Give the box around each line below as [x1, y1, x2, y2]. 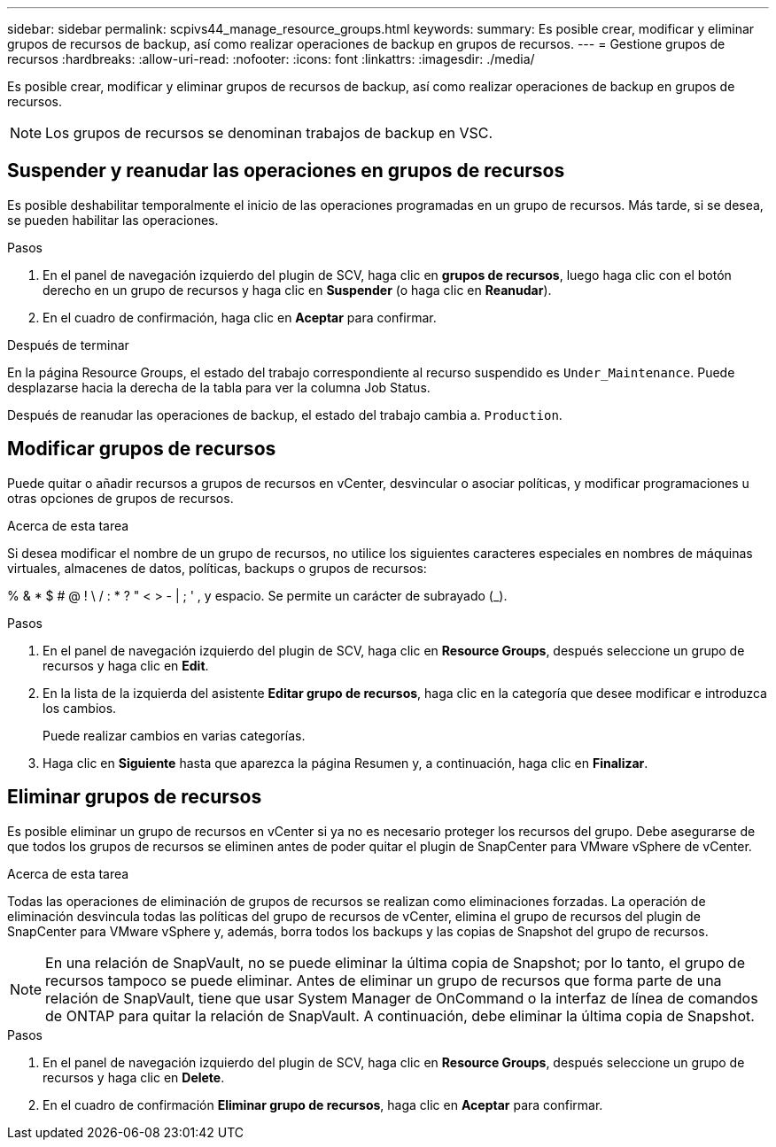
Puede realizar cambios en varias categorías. [43, 727, 306, 743]
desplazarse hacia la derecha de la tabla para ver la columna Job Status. [7, 379, 431, 395]
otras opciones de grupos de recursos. [7, 490, 234, 506]
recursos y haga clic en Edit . [43, 657, 209, 673]
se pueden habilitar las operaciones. [7, 212, 219, 228]
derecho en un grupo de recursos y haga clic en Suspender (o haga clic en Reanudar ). [43, 282, 552, 298]
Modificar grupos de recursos [7, 438, 276, 461]
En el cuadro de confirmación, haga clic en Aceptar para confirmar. [43, 309, 437, 325]
